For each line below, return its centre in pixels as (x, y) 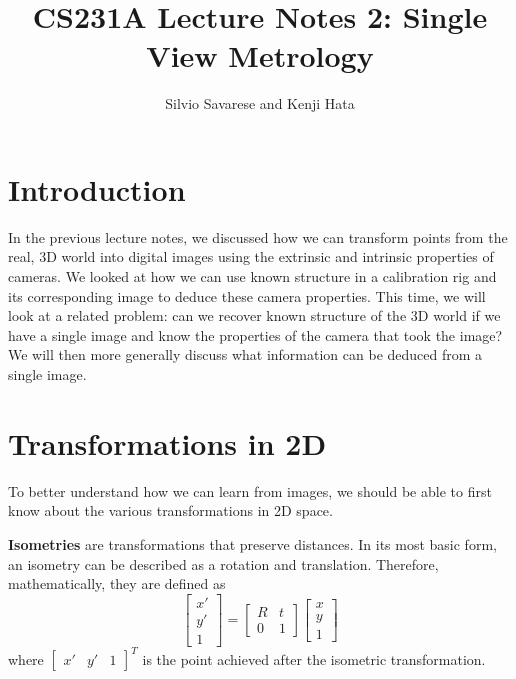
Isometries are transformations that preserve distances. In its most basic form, (252, 543)
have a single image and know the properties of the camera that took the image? (255, 334)
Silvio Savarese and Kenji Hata (260, 103)
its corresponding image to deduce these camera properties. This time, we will (247, 295)
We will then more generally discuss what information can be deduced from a (245, 354)
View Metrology (260, 55)
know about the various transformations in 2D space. (170, 510)
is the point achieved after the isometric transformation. (314, 658)
